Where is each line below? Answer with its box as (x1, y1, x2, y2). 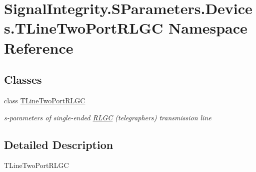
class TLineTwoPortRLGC (4, 95, 85, 105)
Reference (4, 37, 73, 58)
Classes (4, 72, 42, 87)
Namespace (168, 18, 247, 38)
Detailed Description (4, 136, 113, 152)
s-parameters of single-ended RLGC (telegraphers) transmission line (4, 112, 211, 122)
